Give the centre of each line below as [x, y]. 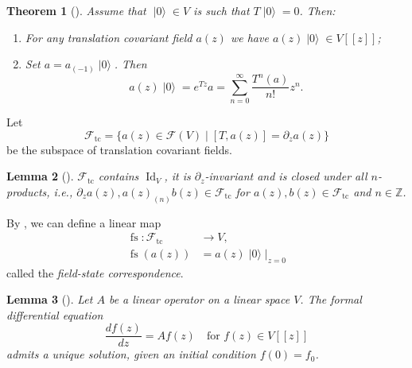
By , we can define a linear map [84, 222]
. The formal [331, 299]
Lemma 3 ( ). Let [50, 299]
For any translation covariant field [109, 37]
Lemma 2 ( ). [40, 176]
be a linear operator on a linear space [199, 299]
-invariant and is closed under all [286, 176]
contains [119, 176]
